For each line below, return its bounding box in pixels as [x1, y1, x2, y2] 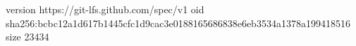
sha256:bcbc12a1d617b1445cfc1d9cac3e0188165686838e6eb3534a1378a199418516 [6, 15, 350, 30]
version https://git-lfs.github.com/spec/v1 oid [6, 2, 204, 16]
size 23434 [6, 29, 49, 44]
